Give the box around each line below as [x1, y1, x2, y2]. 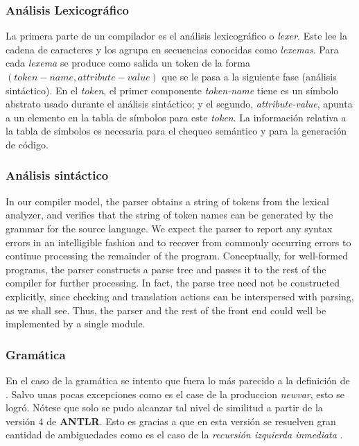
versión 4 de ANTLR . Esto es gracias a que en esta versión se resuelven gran [6, 413, 336, 428]
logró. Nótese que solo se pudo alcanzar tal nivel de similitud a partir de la [6, 400, 323, 415]
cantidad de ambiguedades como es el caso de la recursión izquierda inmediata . [6, 427, 343, 442]
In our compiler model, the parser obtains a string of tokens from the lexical [6, 194, 329, 208]
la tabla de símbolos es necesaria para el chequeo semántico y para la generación [6, 123, 347, 138]
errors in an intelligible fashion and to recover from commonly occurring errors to [6, 234, 351, 249]
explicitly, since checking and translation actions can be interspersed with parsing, [6, 289, 354, 303]
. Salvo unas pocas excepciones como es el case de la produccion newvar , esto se [6, 386, 344, 401]
